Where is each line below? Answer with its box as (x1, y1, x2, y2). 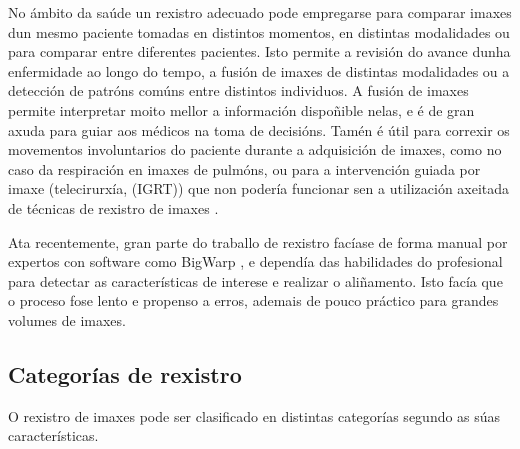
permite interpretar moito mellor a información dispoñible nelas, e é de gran (8, 99, 475, 120)
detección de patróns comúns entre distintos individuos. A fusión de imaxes (8, 80, 469, 101)
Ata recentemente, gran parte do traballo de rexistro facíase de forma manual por (8, 231, 508, 252)
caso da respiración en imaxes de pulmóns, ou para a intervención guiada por (8, 158, 481, 179)
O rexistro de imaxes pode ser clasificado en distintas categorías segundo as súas (8, 405, 501, 426)
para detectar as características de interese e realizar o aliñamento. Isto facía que (8, 270, 503, 291)
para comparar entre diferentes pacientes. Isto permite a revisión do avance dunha (8, 41, 511, 62)
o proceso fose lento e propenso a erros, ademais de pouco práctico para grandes (8, 290, 499, 311)
